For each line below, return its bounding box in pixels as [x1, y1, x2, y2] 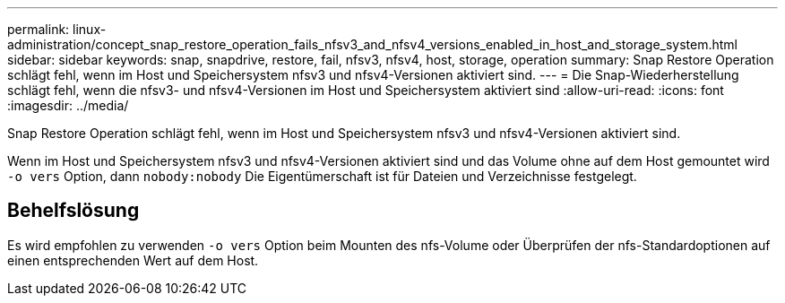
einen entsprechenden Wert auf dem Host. [7, 252, 259, 268]
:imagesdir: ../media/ [7, 98, 129, 113]
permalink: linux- [7, 22, 107, 37]
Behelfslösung [7, 199, 140, 222]
